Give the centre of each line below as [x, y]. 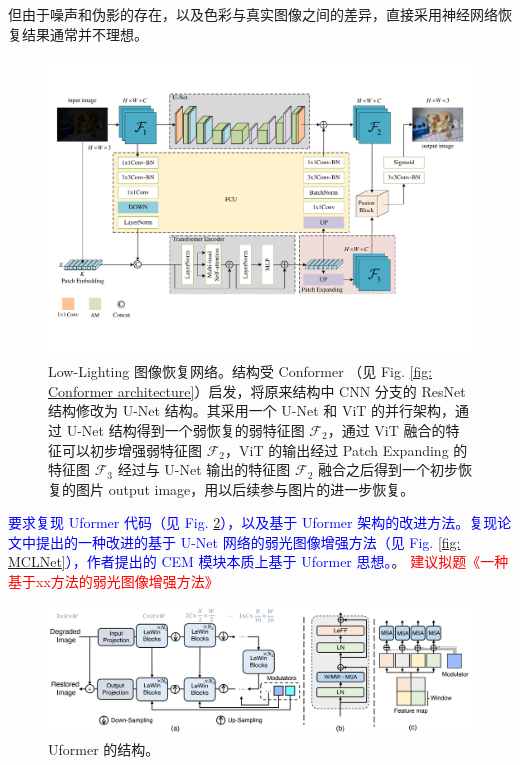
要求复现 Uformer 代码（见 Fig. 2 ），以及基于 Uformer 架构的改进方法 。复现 [253, 522]
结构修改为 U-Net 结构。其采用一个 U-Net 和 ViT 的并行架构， [252, 410]
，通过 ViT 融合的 [386, 429]
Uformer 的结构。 [104, 748]
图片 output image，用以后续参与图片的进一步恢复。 [245, 488]
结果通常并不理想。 [84, 33]
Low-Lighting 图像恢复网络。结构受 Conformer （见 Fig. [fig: [240, 371]
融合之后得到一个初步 [388, 469]
